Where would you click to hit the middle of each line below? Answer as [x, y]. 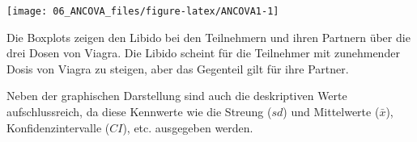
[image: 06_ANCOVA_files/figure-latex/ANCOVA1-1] [143, 11]
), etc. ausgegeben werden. [188, 127]
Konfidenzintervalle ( [58, 127]
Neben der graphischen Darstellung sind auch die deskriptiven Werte [177, 96]
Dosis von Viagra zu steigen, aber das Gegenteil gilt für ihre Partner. [178, 68]
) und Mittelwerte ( [331, 112]
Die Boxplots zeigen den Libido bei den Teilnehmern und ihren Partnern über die [208, 37]
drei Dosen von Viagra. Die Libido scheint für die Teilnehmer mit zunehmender [203, 53]
